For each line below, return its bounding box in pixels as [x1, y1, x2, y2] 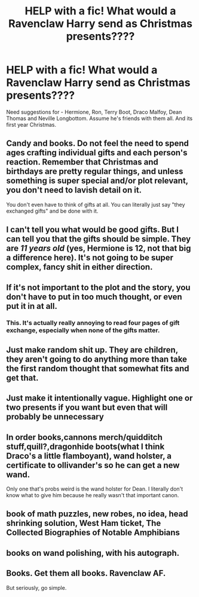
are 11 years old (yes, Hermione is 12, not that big [6, 243, 191, 253]
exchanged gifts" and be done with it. [6, 207, 99, 215]
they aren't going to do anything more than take [6, 354, 187, 364]
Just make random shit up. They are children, [6, 345, 178, 355]
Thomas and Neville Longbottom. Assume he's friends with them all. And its [6, 115, 193, 122]
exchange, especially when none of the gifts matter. [6, 326, 160, 335]
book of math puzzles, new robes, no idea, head [6, 509, 188, 519]
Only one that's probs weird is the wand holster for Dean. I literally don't [6, 485, 183, 492]
